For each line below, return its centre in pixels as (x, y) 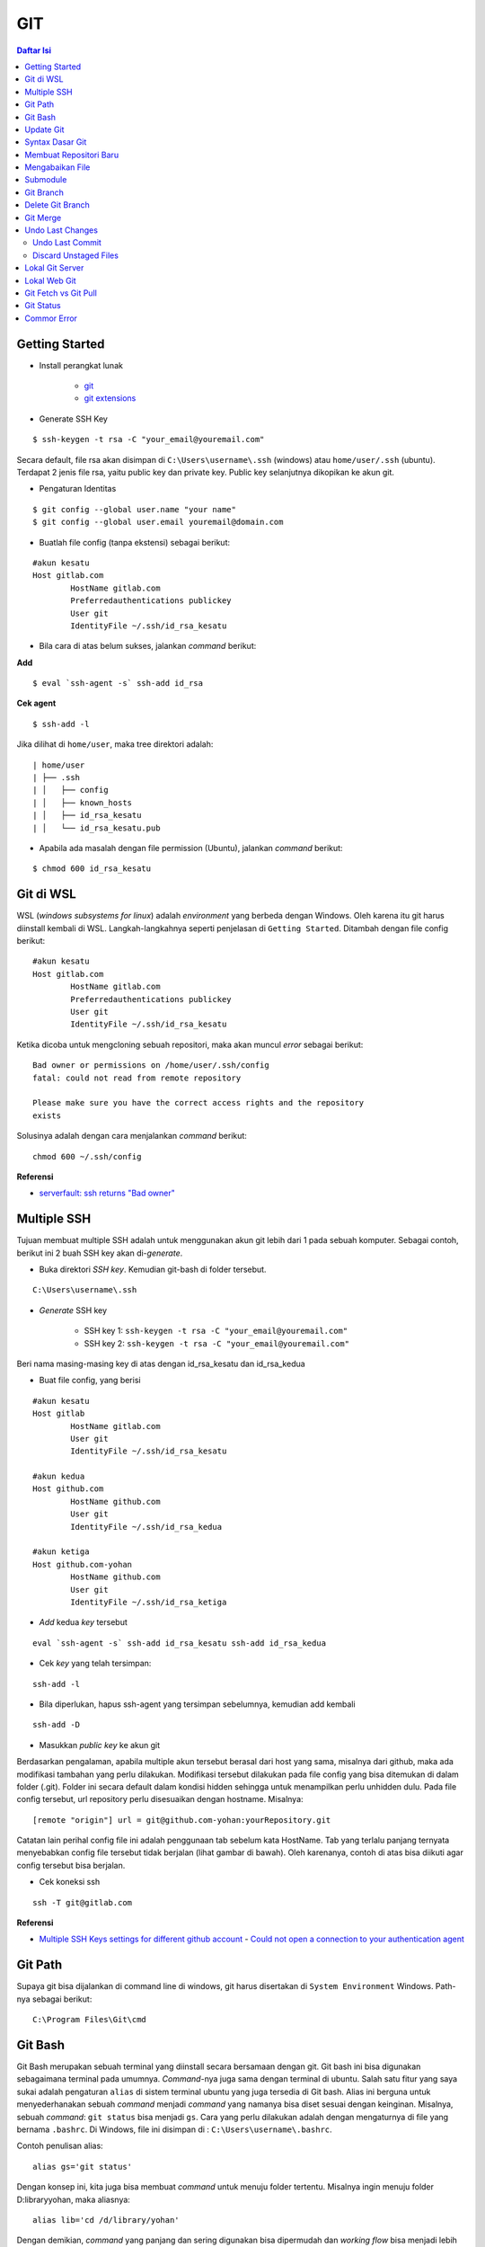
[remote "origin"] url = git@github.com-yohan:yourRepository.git (182, 1820)
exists (47, 1115)
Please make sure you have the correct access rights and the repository (198, 1103)
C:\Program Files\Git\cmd (90, 2020)
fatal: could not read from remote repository (137, 1078)
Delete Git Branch (57, 205)
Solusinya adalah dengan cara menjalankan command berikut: (132, 1136)
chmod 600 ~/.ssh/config (87, 1156)
